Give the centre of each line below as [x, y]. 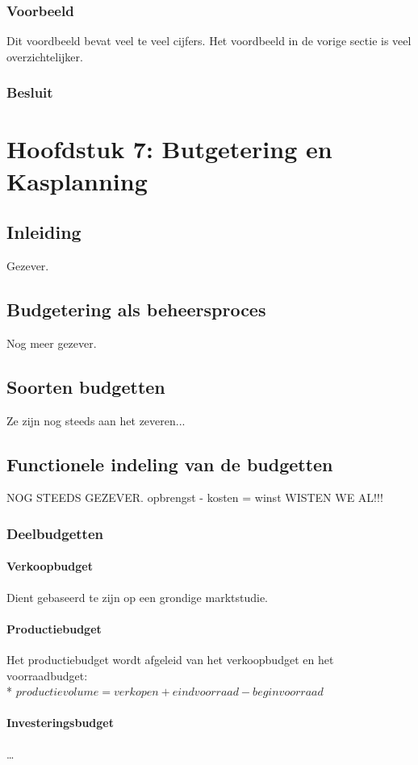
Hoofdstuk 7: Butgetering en [169, 149]
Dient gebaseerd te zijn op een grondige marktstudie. [138, 597]
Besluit [30, 92]
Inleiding [44, 232]
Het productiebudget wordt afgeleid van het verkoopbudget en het [170, 660]
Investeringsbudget [60, 723]
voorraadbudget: [47, 675]
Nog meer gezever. [52, 343]
